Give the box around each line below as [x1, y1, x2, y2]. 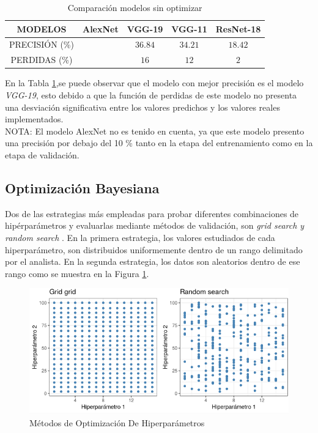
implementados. [5, 113, 64, 125]
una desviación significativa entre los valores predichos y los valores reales [5, 100, 280, 113]
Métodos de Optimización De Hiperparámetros [29, 416, 205, 429]
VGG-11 [171, 22, 207, 35]
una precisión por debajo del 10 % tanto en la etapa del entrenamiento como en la [5, 136, 313, 149]
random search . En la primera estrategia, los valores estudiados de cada [5, 231, 275, 243]
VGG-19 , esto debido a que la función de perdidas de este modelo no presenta [5, 88, 297, 101]
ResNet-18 [215, 22, 261, 35]
